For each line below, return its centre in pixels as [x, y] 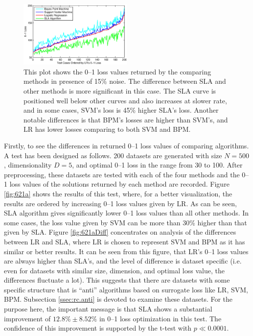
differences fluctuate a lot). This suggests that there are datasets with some [117, 280]
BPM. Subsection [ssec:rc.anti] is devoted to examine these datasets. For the [118, 299]
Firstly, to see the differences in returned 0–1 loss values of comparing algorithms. [126, 145]
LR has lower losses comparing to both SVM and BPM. [107, 129]
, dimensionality [28, 165]
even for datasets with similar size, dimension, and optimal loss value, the [114, 270]
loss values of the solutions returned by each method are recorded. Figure [119, 184]
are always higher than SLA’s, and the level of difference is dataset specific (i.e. [123, 261]
